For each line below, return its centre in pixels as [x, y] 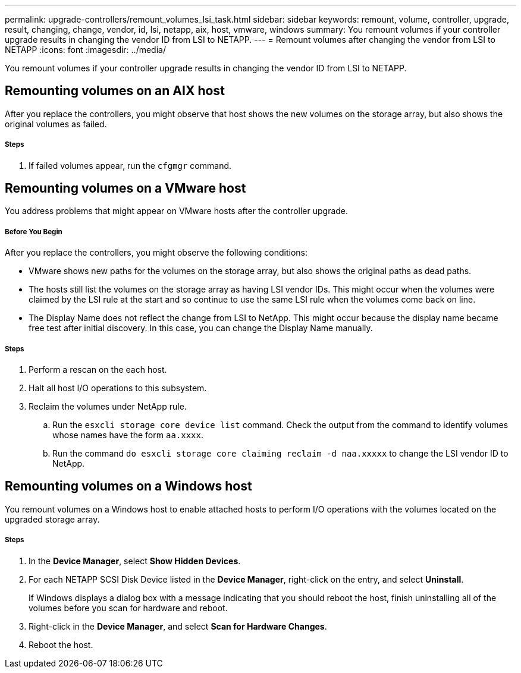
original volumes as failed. [56, 124]
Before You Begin [34, 232]
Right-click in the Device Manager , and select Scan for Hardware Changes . [178, 626]
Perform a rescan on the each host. [98, 370]
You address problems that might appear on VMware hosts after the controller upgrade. [177, 211]
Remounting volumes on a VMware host [125, 188]
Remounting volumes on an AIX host [115, 91]
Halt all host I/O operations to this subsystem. [118, 388]
